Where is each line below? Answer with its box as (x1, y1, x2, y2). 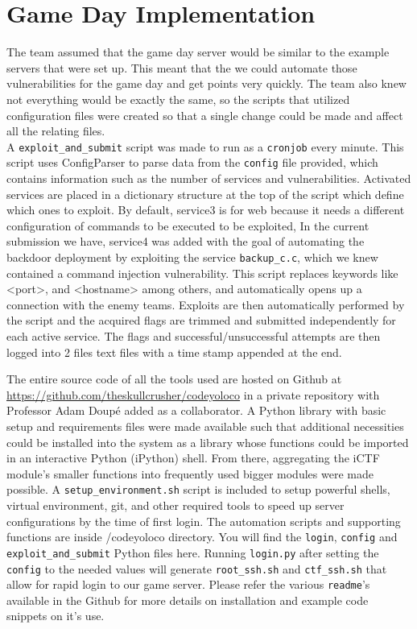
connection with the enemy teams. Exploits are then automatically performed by (6, 296, 405, 312)
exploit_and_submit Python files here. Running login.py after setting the (6, 544, 379, 561)
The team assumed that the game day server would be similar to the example (6, 43, 390, 60)
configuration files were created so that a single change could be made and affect (6, 106, 403, 123)
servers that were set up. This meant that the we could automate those (6, 59, 357, 76)
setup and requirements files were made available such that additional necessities (6, 417, 404, 434)
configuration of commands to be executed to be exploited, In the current (6, 217, 370, 234)
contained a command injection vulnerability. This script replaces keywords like (6, 264, 398, 281)
